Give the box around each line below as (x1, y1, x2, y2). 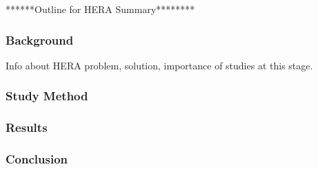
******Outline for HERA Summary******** (6, 2, 195, 16)
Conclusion (6, 150, 68, 168)
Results (6, 119, 48, 136)
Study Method (6, 87, 88, 104)
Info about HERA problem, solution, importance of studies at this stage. (6, 58, 313, 72)
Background (6, 31, 74, 48)
